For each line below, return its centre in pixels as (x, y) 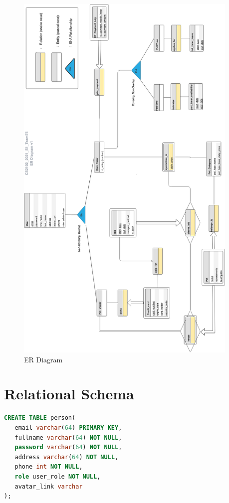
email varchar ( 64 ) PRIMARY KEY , (68, 427)
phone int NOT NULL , (49, 467)
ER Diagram (43, 359)
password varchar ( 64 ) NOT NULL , (68, 447)
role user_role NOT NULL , (58, 476)
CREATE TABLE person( (40, 418)
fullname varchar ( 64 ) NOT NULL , (68, 437)
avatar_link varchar (49, 486)
